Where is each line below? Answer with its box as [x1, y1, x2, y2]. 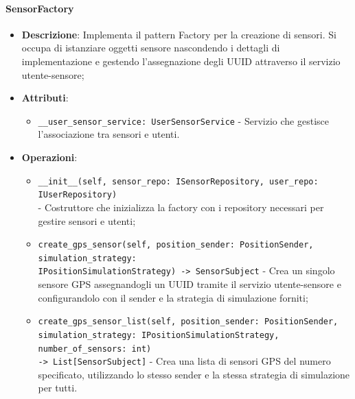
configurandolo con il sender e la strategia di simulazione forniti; [38, 290, 308, 304]
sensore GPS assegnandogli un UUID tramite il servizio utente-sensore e [38, 277, 341, 291]
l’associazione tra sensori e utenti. [38, 127, 180, 141]
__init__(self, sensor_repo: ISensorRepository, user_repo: [38, 176, 319, 186]
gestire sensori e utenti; [38, 213, 136, 228]
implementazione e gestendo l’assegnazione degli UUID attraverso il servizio [21, 53, 341, 68]
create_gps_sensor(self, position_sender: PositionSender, [38, 240, 314, 250]
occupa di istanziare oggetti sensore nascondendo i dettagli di [21, 40, 280, 55]
